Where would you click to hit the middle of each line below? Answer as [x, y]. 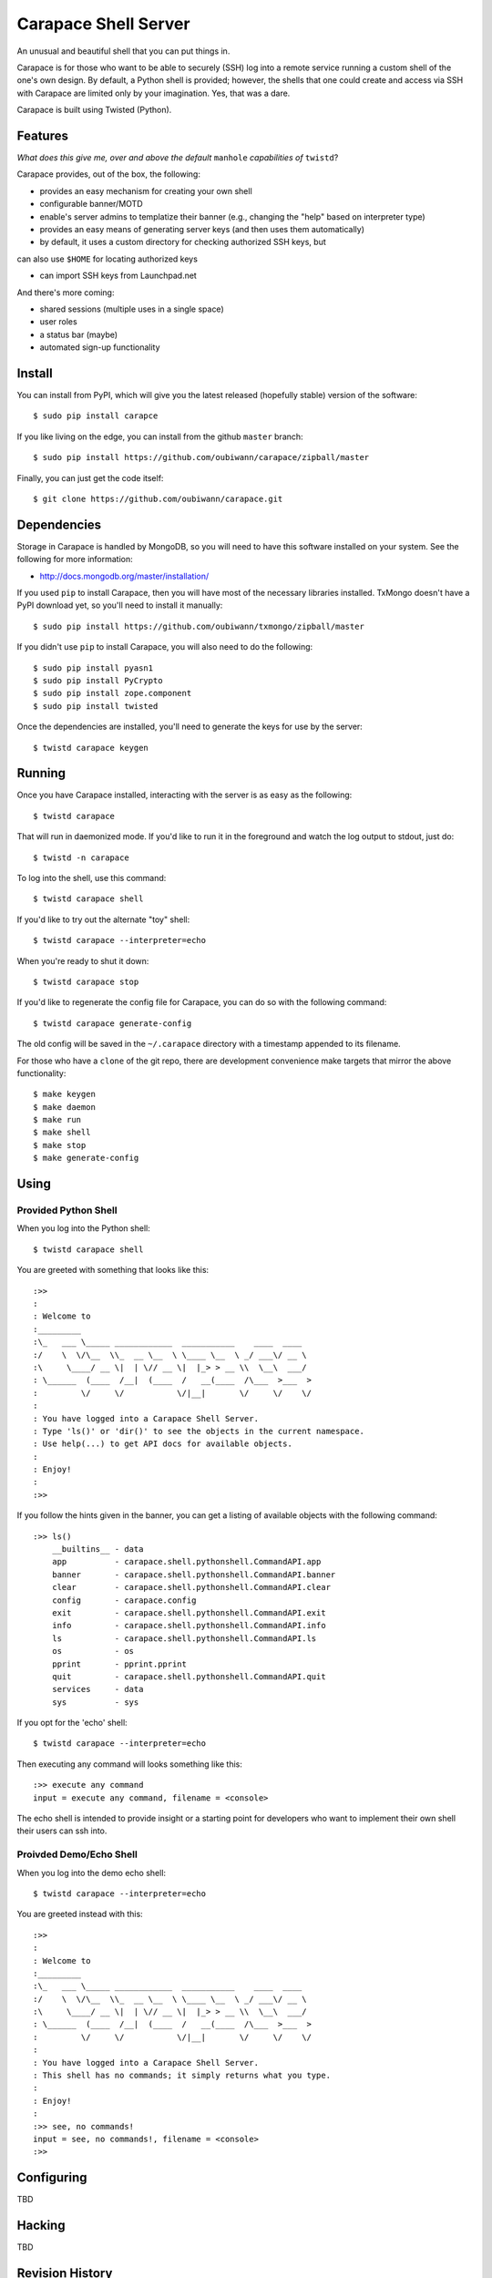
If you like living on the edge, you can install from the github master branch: [160, 436]
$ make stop [60, 1145]
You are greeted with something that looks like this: [113, 1270]
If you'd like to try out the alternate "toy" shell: [103, 919]
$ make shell [62, 1133]
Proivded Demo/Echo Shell [77, 1854]
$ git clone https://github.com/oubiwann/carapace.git [158, 498]
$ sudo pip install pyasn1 [93, 668]
